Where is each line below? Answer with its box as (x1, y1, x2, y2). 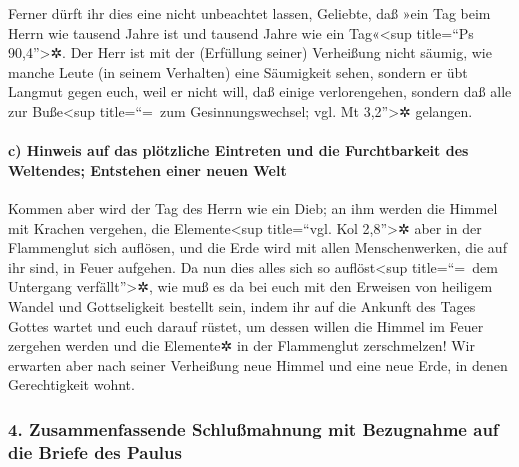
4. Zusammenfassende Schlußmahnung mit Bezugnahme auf (8, 416, 499, 441)
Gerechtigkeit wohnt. (8, 374, 135, 395)
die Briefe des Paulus (8, 439, 182, 464)
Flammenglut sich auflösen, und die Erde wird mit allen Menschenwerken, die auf (8, 237, 507, 258)
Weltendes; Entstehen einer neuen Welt (8, 159, 287, 180)
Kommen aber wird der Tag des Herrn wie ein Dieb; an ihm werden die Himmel (8, 197, 498, 218)
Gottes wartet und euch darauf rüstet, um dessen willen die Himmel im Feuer (8, 315, 484, 336)
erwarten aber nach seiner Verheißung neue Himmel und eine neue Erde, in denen (8, 354, 508, 375)
